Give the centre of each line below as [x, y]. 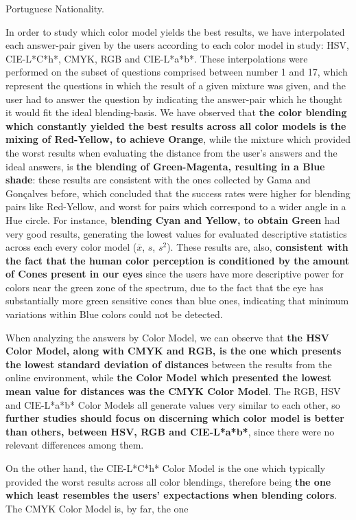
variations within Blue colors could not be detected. [114, 314]
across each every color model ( [71, 247]
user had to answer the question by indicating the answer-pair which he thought [174, 99]
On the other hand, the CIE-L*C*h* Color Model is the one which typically [166, 468]
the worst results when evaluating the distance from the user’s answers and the [171, 152]
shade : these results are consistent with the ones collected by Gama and [158, 180]
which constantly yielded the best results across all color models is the [176, 125]
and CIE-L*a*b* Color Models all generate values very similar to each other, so [173, 404]
